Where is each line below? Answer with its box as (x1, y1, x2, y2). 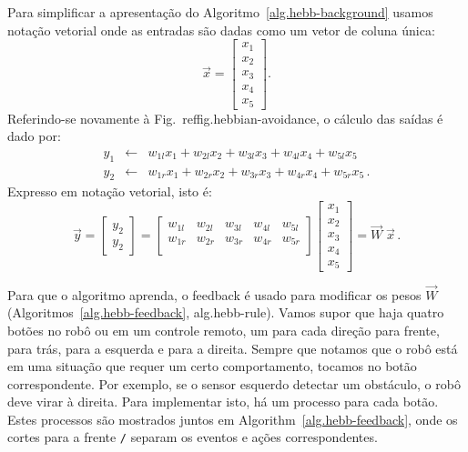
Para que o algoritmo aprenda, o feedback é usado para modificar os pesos (7, 285, 422, 304)
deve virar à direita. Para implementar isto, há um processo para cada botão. (7, 392, 439, 411)
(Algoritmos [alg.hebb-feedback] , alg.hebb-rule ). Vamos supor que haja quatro (7, 303, 444, 322)
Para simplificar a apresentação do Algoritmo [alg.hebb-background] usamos (7, 3, 433, 21)
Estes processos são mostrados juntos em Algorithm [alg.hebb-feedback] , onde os (7, 409, 458, 428)
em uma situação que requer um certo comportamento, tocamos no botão (7, 357, 417, 376)
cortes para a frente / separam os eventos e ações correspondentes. (7, 427, 378, 447)
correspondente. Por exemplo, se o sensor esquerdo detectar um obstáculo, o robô (7, 374, 461, 393)
